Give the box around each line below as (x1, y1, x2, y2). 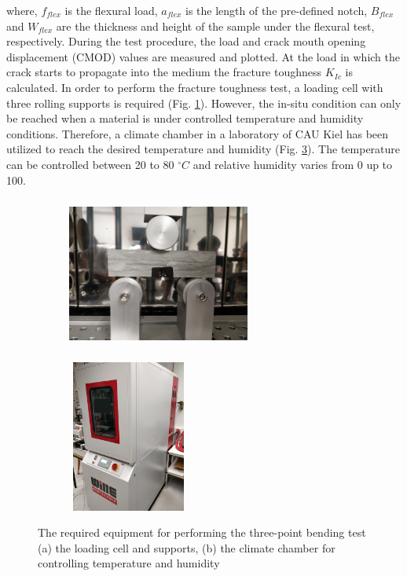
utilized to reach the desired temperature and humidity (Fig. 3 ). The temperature (6, 141, 401, 157)
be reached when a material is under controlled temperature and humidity (6, 110, 364, 127)
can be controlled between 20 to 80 (6, 156, 174, 172)
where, (6, 2, 38, 18)
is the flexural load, (64, 2, 158, 18)
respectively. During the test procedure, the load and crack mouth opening (6, 33, 366, 50)
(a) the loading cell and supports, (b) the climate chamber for (38, 539, 335, 556)
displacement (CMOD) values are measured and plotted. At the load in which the (6, 48, 400, 64)
